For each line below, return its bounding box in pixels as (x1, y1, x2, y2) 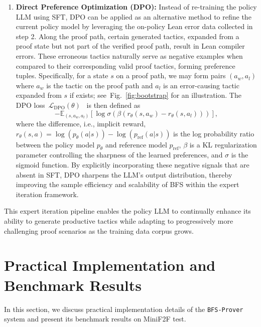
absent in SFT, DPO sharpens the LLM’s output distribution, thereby (16, 169, 232, 180)
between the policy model (16, 139, 95, 149)
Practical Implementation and (4, 255, 216, 275)
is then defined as (86, 99, 141, 110)
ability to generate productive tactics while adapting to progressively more (4, 216, 233, 226)
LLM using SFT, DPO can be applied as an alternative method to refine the (16, 11, 251, 22)
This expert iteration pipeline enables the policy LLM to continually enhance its (4, 206, 251, 216)
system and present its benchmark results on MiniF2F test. (4, 313, 186, 324)
